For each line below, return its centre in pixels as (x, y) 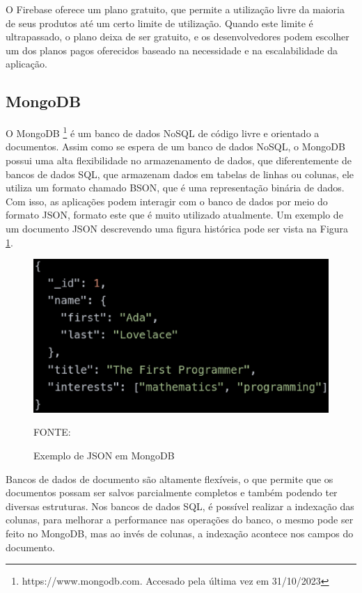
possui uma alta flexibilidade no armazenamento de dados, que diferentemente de (179, 160)
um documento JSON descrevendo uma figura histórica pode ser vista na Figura (177, 228)
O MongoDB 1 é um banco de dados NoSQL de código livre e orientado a (163, 132)
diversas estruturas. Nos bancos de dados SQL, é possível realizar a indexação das (180, 506)
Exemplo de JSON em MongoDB (104, 456)
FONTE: (52, 432)
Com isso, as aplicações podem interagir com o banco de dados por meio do (167, 201)
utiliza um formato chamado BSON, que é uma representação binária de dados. (175, 188)
